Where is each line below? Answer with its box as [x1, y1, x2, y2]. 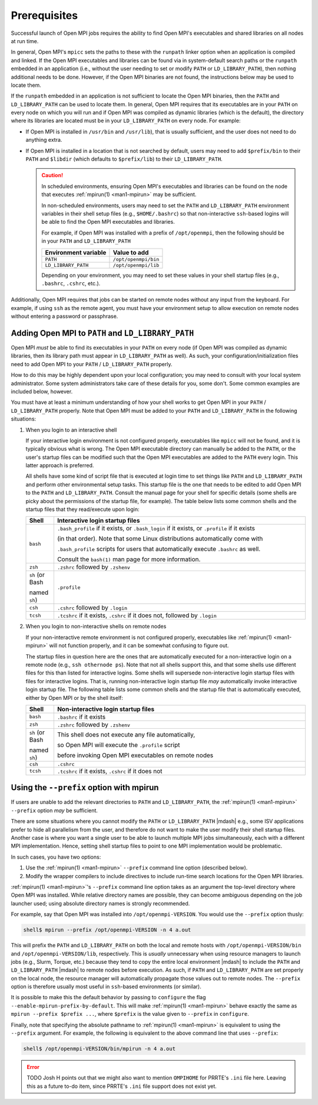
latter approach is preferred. [25, 462, 94, 469]
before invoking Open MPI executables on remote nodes [57, 751, 214, 759]
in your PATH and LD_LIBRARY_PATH [41, 237, 131, 245]
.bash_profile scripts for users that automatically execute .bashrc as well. [57, 545, 261, 553]
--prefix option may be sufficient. [11, 807, 98, 814]
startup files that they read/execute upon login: [25, 506, 140, 513]
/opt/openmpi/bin [112, 256, 160, 262]
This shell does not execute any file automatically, [57, 730, 196, 738]
